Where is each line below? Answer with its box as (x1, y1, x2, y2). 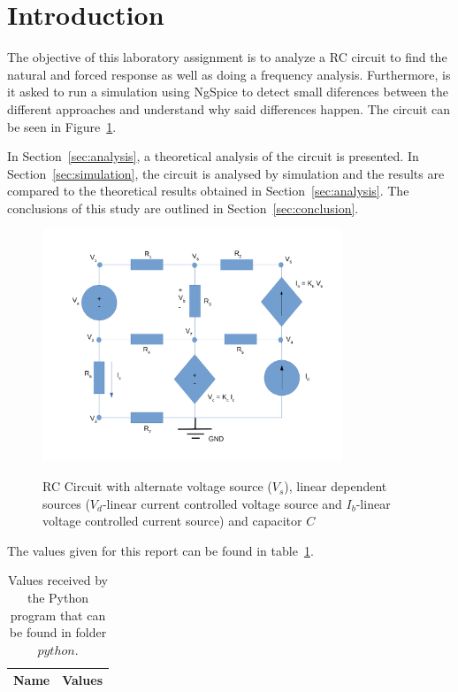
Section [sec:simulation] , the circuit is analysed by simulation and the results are (7, 164, 445, 182)
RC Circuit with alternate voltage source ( (42, 477, 272, 496)
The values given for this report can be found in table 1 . (7, 541, 314, 559)
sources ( (42, 494, 90, 512)
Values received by (8, 571, 108, 589)
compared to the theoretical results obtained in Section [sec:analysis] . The (7, 181, 409, 200)
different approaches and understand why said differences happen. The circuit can (7, 99, 451, 118)
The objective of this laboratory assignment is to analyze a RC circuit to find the (7, 48, 447, 66)
